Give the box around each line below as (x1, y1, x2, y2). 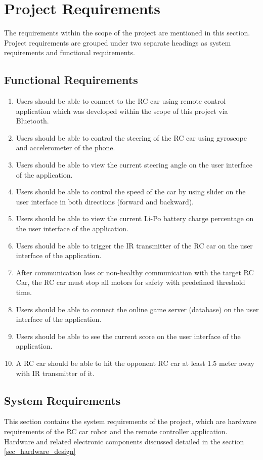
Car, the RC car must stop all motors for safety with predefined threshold (16, 277, 245, 287)
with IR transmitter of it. (16, 367, 95, 378)
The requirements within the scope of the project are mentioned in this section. (4, 27, 250, 38)
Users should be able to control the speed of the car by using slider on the (16, 186, 246, 197)
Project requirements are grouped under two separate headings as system (4, 37, 231, 48)
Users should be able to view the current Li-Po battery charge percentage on (16, 213, 254, 224)
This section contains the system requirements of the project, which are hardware (4, 416, 256, 427)
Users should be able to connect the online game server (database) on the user (16, 304, 259, 314)
